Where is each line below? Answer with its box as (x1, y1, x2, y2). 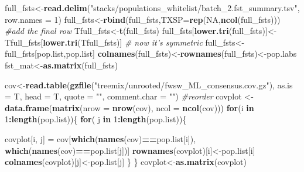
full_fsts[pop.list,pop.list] (5, 47, 95, 60)
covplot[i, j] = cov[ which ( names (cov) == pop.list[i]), (5, 132, 196, 145)
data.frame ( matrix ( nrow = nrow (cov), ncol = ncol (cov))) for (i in (5, 101, 254, 113)
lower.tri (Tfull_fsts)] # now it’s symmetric (43, 36, 203, 48)
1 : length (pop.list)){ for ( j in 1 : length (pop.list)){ (5, 113, 187, 125)
